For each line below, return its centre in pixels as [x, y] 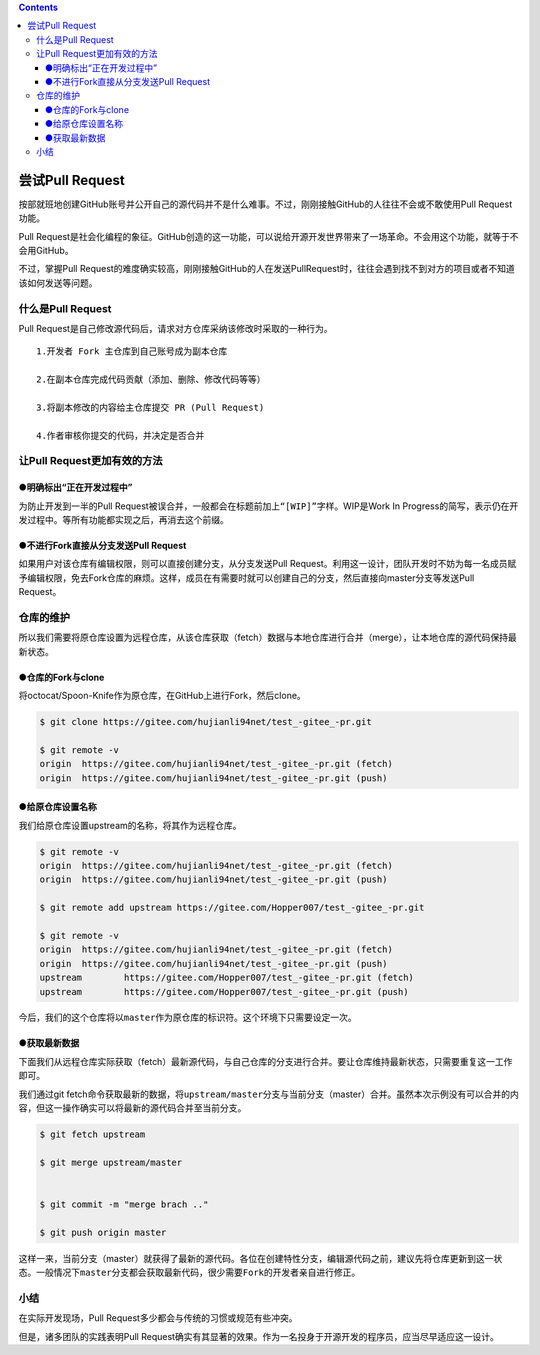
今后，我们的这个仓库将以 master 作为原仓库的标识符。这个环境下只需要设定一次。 [187, 1017]
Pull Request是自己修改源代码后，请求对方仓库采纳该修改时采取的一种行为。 [175, 328]
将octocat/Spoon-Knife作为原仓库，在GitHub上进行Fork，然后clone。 [162, 696]
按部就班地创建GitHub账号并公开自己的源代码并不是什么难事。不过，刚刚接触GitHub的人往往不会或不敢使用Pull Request [265, 204]
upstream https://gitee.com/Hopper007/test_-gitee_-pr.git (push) [224, 991]
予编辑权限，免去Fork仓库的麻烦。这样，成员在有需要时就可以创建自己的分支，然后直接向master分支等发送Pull [246, 577]
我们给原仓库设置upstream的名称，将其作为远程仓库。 [130, 825]
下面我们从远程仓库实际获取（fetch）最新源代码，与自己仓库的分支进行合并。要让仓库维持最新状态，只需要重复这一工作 [265, 1061]
